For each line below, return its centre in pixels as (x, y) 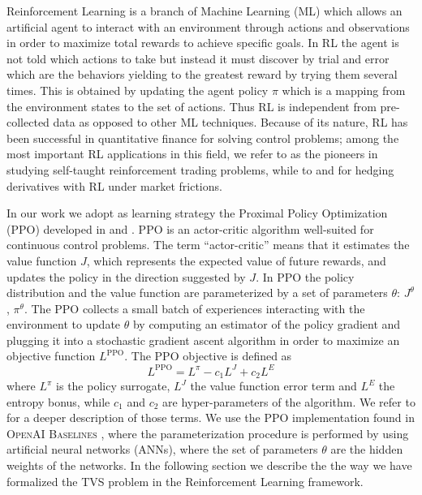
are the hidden (367, 449)
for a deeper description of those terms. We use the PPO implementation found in (211, 418)
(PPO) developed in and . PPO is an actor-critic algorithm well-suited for (190, 228)
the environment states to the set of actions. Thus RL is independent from (192, 106)
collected (28, 122)
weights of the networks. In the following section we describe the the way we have (209, 465)
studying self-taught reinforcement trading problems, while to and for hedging (200, 169)
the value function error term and (273, 386)
